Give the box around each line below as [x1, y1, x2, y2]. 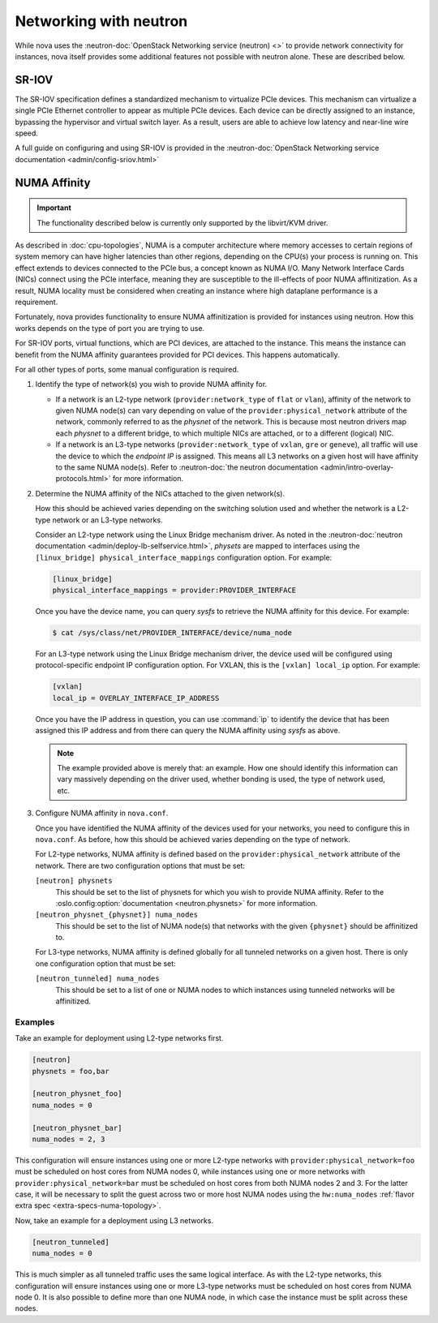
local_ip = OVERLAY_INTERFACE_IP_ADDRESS [52, 694, 220, 702]
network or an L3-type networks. [52, 515, 163, 525]
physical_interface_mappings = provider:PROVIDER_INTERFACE [52, 586, 297, 595]
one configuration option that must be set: [35, 958, 176, 969]
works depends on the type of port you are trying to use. [15, 323, 205, 333]
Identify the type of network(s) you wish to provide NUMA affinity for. [35, 380, 268, 389]
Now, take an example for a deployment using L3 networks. [15, 1215, 214, 1225]
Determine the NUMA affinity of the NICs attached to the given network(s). [35, 488, 286, 498]
